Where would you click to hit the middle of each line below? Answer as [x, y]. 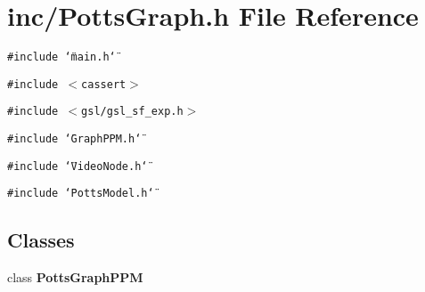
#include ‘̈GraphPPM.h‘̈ [74, 139]
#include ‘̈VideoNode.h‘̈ [78, 166]
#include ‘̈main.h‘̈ [61, 57]
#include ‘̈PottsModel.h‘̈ [81, 194]
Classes [41, 240]
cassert [104, 84]
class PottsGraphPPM [75, 277]
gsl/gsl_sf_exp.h [132, 112]
